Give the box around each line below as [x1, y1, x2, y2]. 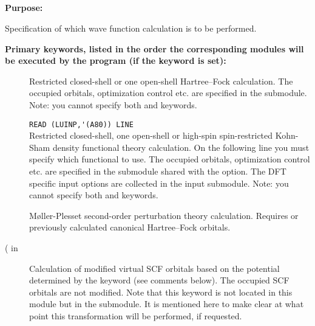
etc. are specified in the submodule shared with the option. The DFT [29, 164, 286, 177]
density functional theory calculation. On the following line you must [52, 140, 310, 153]
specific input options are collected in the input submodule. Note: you [29, 176, 289, 189]
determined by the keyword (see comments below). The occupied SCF [29, 274, 290, 286]
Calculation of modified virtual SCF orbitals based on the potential [29, 262, 280, 274]
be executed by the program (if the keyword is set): [5, 54, 226, 67]
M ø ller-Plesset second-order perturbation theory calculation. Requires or [29, 209, 299, 221]
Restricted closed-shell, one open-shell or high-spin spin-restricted [29, 129, 273, 142]
